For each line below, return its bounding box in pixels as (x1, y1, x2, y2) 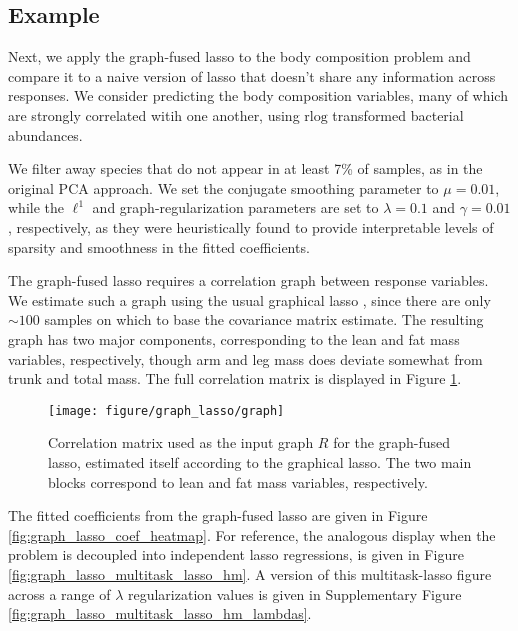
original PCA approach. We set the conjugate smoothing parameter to (8, 177, 439, 198)
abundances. (8, 124, 83, 145)
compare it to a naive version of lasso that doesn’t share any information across (8, 65, 496, 86)
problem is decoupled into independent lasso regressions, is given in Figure (8, 544, 464, 565)
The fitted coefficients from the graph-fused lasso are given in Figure (8, 505, 428, 526)
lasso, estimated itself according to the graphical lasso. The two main (48, 451, 472, 472)
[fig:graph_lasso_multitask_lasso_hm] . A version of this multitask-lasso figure (8, 563, 492, 584)
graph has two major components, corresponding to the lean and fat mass (8, 328, 460, 349)
